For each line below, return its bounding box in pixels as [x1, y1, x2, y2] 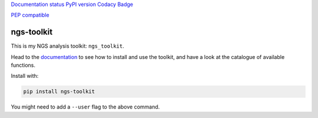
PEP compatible [11, 12, 49, 19]
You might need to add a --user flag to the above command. [11, 103, 160, 110]
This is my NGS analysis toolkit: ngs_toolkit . [11, 42, 124, 50]
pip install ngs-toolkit [23, 88, 95, 95]
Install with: [11, 73, 39, 80]
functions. [11, 62, 35, 69]
